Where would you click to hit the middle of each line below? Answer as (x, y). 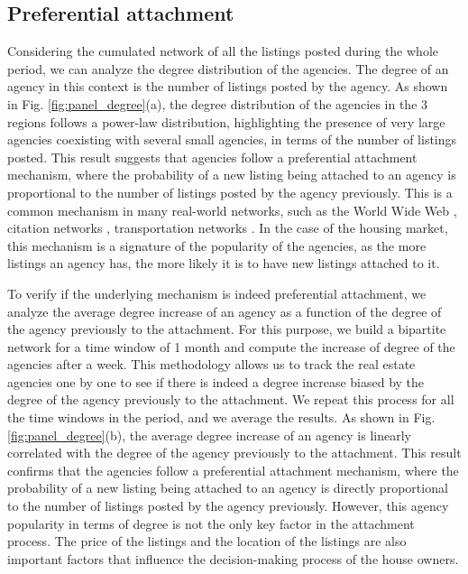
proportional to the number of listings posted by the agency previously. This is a (230, 192)
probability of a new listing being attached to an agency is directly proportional (228, 488)
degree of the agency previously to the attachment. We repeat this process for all (231, 399)
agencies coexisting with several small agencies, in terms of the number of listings (232, 139)
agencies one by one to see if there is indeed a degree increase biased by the (216, 381)
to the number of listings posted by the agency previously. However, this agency (228, 506)
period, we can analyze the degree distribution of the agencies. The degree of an (228, 68)
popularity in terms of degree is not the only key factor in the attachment (211, 523)
